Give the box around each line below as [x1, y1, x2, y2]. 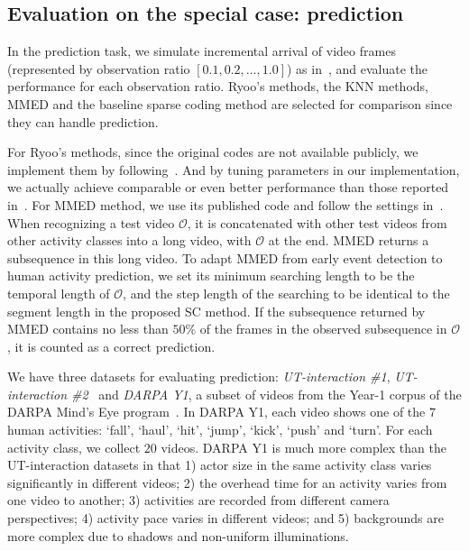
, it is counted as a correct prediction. [7, 336, 216, 355]
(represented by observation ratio [7, 59, 190, 78]
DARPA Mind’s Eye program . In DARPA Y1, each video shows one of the [7, 402, 426, 421]
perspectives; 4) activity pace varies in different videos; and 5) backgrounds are [7, 509, 444, 528]
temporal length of [7, 283, 110, 302]
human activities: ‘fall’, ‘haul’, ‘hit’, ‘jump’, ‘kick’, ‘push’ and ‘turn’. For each [7, 420, 433, 439]
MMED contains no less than [7, 319, 169, 338]
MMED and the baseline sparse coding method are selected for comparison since [7, 94, 453, 113]
